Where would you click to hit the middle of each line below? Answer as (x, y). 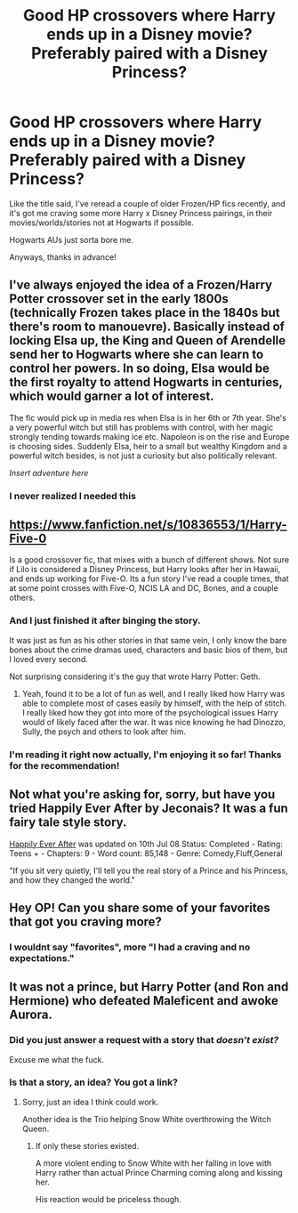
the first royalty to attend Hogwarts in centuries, (146, 382)
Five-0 (28, 539)
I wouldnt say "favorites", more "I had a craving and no (130, 947)
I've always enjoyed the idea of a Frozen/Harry (141, 285)
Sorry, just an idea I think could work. (90, 1102)
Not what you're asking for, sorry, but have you (142, 794)
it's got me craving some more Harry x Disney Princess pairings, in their (141, 213)
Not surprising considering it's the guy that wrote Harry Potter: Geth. (135, 676)
